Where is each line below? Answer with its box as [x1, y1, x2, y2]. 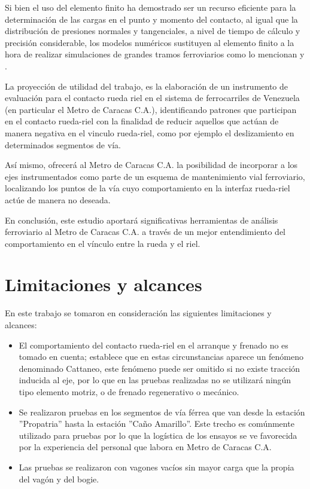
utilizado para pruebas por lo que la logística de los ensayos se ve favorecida [19, 429, 297, 441]
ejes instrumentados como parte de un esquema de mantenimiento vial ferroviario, [5, 170, 305, 182]
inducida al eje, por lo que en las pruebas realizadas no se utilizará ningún [19, 374, 291, 386]
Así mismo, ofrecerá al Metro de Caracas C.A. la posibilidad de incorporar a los [5, 158, 298, 171]
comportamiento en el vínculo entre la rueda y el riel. [5, 237, 200, 249]
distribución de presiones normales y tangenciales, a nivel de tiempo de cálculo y [5, 25, 300, 37]
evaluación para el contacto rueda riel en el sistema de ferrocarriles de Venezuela [5, 91, 300, 104]
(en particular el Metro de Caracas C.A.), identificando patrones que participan [5, 103, 297, 115]
